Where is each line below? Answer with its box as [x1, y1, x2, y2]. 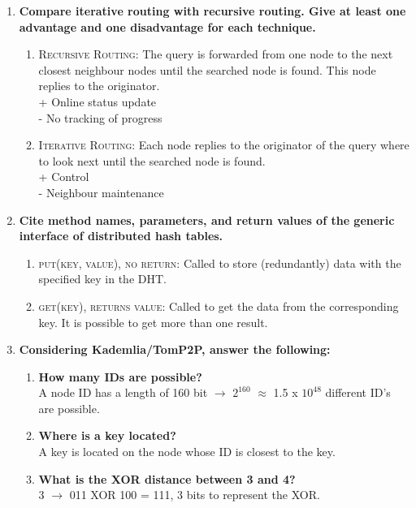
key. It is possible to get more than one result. [38, 313, 268, 330]
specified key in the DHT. [38, 270, 167, 287]
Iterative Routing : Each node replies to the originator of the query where [38, 136, 409, 153]
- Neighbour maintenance [38, 183, 164, 200]
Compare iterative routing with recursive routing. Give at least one [19, 2, 406, 19]
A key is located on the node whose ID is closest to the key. [38, 443, 336, 460]
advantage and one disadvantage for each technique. [19, 18, 316, 35]
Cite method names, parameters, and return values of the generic [19, 211, 395, 228]
